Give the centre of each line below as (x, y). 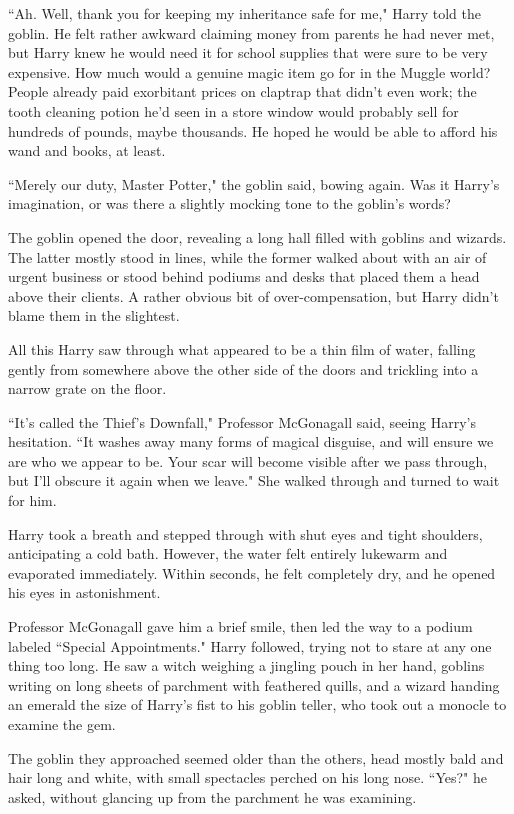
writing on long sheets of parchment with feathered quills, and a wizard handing (254, 684)
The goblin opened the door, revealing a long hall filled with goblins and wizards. (257, 236)
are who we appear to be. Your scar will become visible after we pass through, (248, 460)
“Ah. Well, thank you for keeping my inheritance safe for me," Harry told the (244, 13)
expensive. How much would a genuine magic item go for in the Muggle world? (249, 71)
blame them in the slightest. (94, 315)
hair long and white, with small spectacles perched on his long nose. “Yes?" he (248, 777)
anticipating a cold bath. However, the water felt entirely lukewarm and (228, 553)
